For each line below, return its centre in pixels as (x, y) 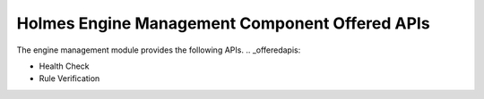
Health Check (64, 66)
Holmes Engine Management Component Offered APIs (223, 23)
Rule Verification (69, 78)
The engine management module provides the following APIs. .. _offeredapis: (159, 50)
